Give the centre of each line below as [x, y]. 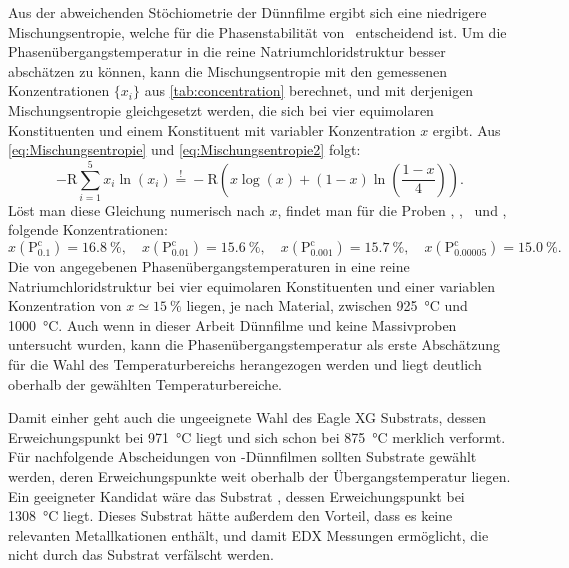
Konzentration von [65, 305]
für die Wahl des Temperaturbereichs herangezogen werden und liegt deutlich [245, 364]
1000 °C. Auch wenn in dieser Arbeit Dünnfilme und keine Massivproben [232, 324]
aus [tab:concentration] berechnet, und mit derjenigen [309, 90]
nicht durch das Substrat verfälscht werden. [141, 554]
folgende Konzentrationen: [88, 229]
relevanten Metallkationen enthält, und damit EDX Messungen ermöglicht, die [248, 534]
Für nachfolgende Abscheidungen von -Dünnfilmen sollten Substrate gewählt [242, 456]
